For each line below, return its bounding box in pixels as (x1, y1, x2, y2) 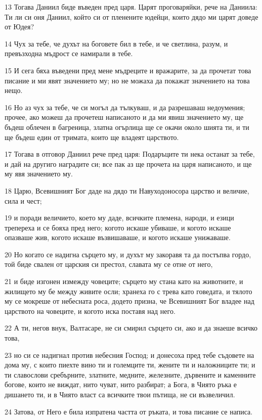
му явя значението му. (5, 168, 73, 179)
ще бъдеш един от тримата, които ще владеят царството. (5, 131, 179, 142)
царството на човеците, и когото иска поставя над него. (5, 305, 176, 316)
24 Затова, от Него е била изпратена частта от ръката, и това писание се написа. (5, 406, 253, 416)
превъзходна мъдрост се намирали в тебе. (5, 48, 133, 59)
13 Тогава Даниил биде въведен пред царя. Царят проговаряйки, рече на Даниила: (5, 2, 257, 12)
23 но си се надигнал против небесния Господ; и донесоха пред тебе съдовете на (5, 349, 254, 360)
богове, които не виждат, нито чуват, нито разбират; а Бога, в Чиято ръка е (5, 379, 237, 390)
